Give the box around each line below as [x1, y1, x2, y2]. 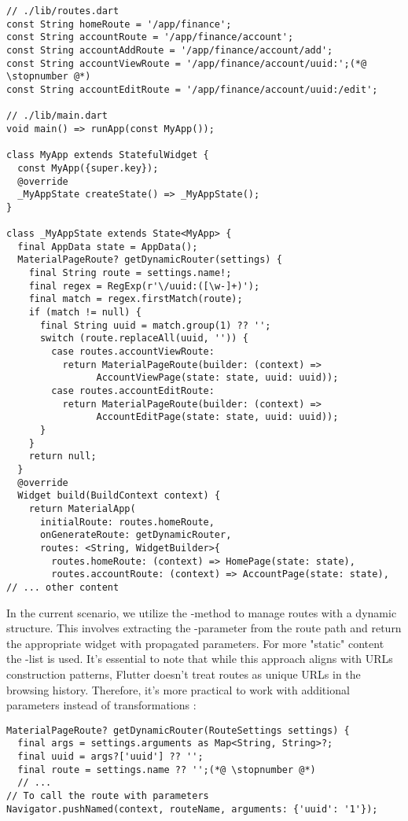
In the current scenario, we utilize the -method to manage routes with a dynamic [6, 604, 397, 620]
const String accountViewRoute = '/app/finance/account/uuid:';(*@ [6, 57, 367, 69]
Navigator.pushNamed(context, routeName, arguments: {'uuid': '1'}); [6, 803, 378, 815]
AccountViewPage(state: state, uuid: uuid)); [96, 372, 339, 384]
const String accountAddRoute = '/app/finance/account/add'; [6, 44, 333, 56]
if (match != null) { [28, 307, 142, 318]
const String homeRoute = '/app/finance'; [6, 18, 232, 30]
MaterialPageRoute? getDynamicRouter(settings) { [17, 254, 282, 266]
